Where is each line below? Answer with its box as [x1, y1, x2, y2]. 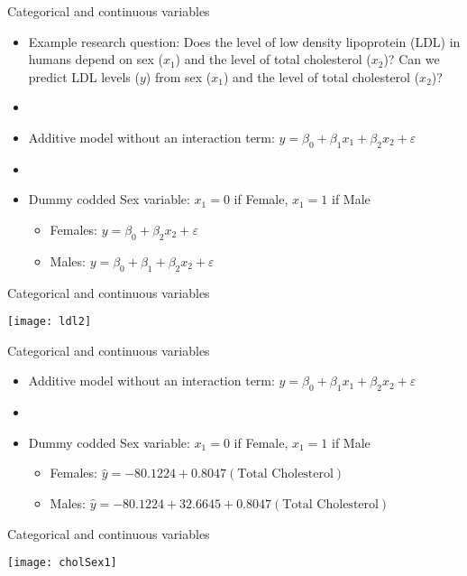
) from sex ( [145, 67, 212, 86]
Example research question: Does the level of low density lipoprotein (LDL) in [28, 32, 461, 51]
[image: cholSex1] [7, 556, 117, 570]
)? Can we [383, 50, 440, 69]
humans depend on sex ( [28, 50, 163, 69]
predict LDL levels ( [28, 67, 140, 86]
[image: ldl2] [7, 315, 92, 329]
